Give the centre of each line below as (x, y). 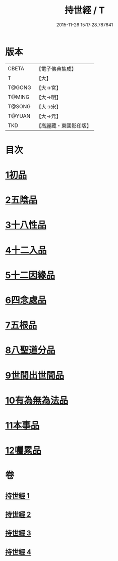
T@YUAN (19, 116)
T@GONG (19, 88)
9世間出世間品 (35, 375)
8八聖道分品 (30, 350)
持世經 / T (85, 10)
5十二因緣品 (30, 275)
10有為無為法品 (37, 400)
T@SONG (19, 106)
